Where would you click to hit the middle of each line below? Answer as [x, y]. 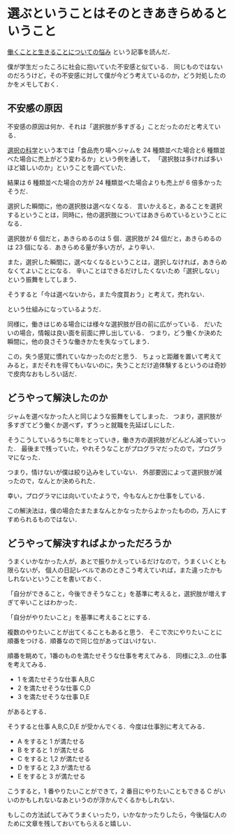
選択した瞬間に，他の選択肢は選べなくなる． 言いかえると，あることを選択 [115, 206]
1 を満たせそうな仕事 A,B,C [56, 680]
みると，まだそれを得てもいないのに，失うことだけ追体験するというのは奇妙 [117, 365]
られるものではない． [50, 519]
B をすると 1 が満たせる [51, 750]
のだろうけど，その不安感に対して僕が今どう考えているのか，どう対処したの [117, 75]
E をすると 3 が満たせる [51, 777]
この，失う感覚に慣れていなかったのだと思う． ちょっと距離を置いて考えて [115, 356]
